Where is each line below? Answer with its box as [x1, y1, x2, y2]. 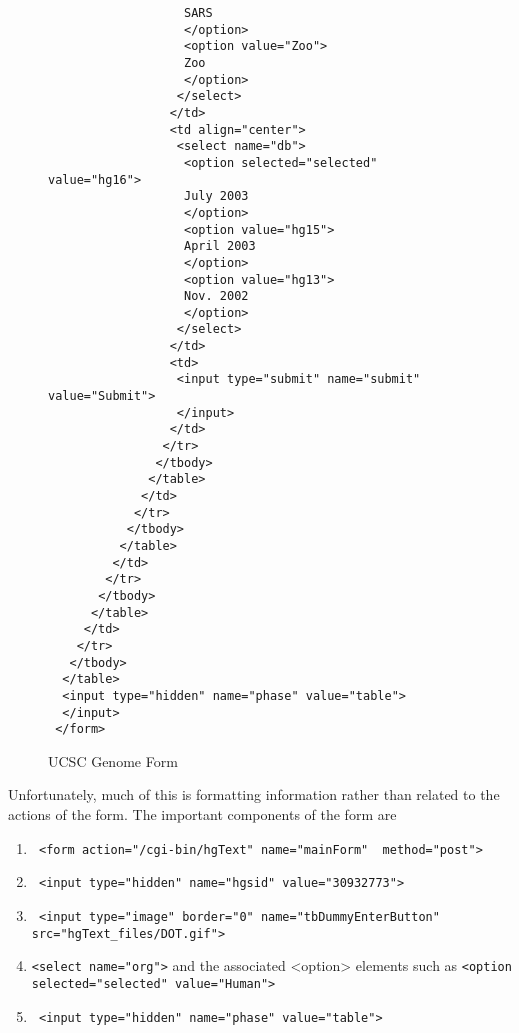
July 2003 [184, 189, 249, 204]
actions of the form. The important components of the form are [8, 804, 397, 825]
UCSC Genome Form [48, 750, 178, 771]
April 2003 [184, 239, 256, 254]
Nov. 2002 [184, 289, 249, 304]
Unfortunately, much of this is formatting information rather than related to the [8, 784, 500, 805]
